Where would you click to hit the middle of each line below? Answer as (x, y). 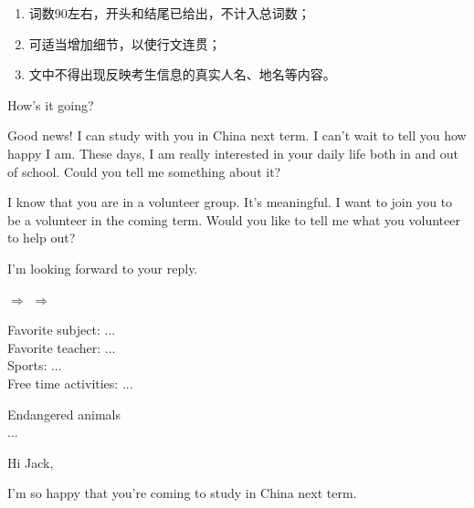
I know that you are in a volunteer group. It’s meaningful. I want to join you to (230, 202)
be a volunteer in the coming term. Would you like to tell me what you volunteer (234, 219)
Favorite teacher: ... (62, 347)
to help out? (42, 238)
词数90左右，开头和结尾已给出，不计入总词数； (169, 13)
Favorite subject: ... (62, 330)
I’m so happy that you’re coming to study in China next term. (182, 493)
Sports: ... (35, 365)
